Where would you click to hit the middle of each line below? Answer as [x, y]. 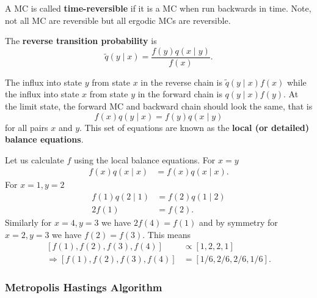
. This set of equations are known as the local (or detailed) [195, 127]
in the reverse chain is [181, 82]
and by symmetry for [238, 222]
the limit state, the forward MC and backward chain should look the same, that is [159, 106]
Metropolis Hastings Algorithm [84, 287]
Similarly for [28, 222]
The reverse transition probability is [81, 41]
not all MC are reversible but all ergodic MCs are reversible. [118, 20]
